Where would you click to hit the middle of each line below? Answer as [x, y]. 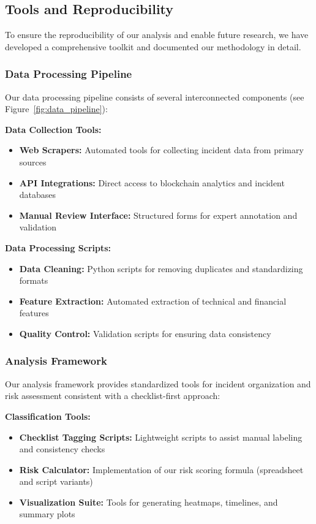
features [34, 313]
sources [33, 161]
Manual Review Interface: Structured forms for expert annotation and [158, 215]
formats [34, 280]
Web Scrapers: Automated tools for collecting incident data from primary [161, 150]
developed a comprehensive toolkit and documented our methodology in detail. [153, 46]
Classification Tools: [48, 416]
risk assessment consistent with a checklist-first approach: [113, 396]
